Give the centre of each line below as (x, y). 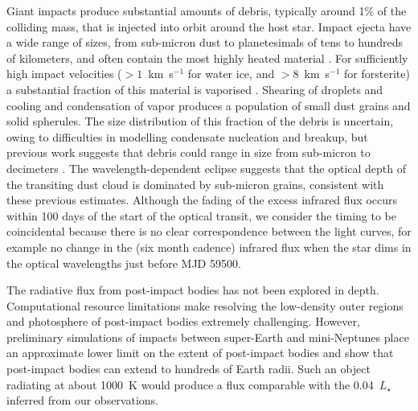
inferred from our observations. (82, 400)
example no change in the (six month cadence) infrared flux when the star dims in (209, 247)
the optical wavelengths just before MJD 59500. (124, 263)
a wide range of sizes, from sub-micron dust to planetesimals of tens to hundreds (205, 42)
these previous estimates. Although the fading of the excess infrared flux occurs (202, 200)
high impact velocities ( (64, 74)
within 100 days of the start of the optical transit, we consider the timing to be (201, 215)
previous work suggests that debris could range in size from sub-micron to (189, 152)
